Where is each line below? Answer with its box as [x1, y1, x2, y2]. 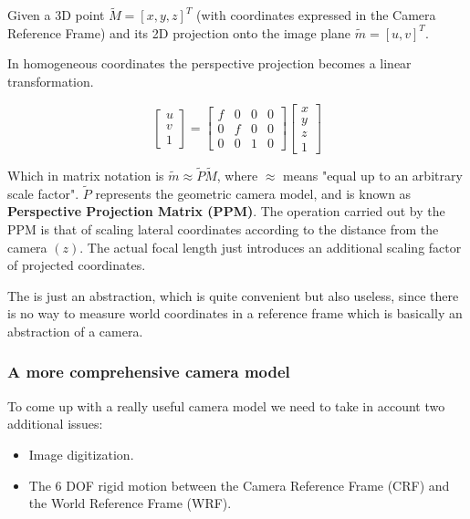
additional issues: [7, 414, 103, 433]
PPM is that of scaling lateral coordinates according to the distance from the [7, 219, 439, 238]
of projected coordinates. [7, 255, 146, 275]
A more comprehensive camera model [7, 360, 290, 383]
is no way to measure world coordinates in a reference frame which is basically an [7, 304, 463, 323]
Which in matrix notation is [7, 165, 164, 184]
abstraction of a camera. [7, 321, 143, 340]
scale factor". [7, 183, 79, 202]
